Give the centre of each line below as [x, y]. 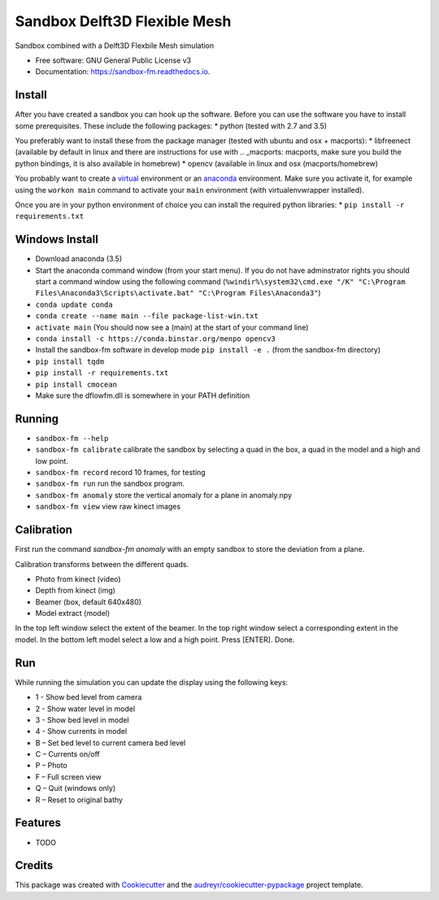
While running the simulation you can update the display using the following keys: [152, 682]
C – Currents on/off [68, 754]
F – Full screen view [68, 776]
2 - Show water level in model [85, 709]
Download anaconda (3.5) [78, 259]
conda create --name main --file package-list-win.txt [147, 316]
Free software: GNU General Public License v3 [113, 60]
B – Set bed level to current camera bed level [111, 743]
